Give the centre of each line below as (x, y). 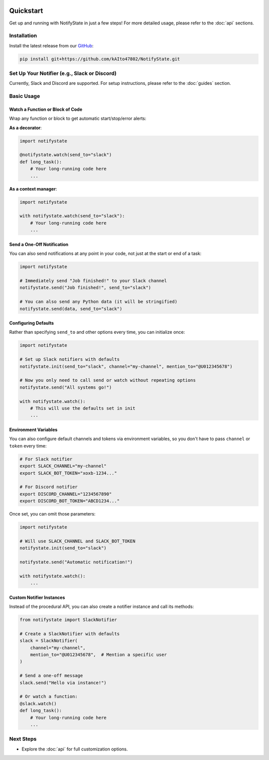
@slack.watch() (38, 703)
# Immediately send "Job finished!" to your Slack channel (93, 280)
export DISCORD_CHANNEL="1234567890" (66, 494)
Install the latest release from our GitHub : (52, 45)
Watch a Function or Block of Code (46, 109)
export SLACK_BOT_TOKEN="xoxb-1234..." (68, 473)
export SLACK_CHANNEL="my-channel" (63, 466)
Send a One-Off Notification (39, 244)
